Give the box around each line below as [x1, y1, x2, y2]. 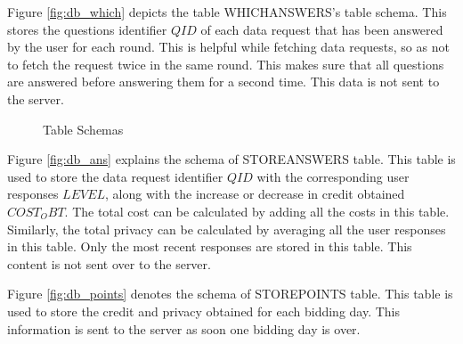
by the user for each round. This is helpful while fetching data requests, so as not [7, 37, 450, 56]
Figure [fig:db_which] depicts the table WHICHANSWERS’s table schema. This [7, 3, 447, 20]
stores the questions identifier [7, 20, 167, 38]
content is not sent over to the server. [7, 254, 211, 273]
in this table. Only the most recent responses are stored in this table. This [7, 237, 412, 256]
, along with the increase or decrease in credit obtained [105, 184, 405, 203]
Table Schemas [43, 119, 124, 138]
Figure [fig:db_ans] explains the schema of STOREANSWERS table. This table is [7, 150, 456, 168]
